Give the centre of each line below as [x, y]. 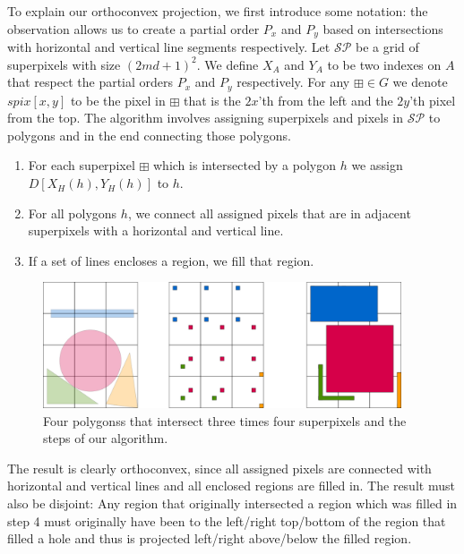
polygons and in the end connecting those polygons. [149, 135]
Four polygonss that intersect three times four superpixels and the [225, 420]
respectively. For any [293, 82]
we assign [377, 165]
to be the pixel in [118, 100]
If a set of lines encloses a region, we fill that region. [171, 260]
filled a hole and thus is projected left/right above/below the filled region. [210, 538]
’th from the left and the [326, 100]
